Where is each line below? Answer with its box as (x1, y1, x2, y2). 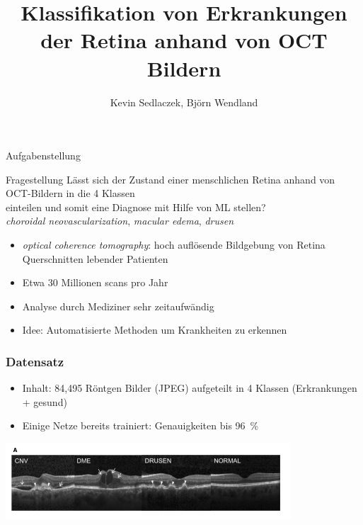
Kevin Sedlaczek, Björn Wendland (110, 94, 258, 109)
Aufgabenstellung (6, 148, 81, 163)
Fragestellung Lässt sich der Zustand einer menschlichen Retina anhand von (6, 171, 335, 186)
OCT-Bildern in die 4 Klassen (6, 186, 135, 201)
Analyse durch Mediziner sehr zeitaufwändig (22, 298, 214, 313)
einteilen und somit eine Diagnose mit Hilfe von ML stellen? (6, 199, 266, 214)
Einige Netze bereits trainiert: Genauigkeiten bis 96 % (22, 418, 259, 433)
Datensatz (6, 352, 64, 370)
